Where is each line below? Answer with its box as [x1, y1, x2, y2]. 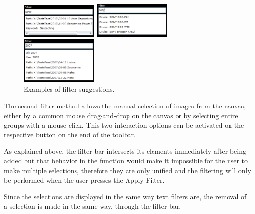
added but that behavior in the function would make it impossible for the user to [4, 155, 248, 165]
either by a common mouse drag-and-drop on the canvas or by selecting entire [4, 110, 238, 120]
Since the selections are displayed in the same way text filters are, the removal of [4, 191, 247, 201]
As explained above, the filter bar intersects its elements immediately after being [4, 146, 247, 156]
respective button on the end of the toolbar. [4, 129, 136, 139]
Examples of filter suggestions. [24, 84, 115, 94]
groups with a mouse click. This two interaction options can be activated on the [4, 120, 244, 130]
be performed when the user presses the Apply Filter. [4, 175, 165, 185]
